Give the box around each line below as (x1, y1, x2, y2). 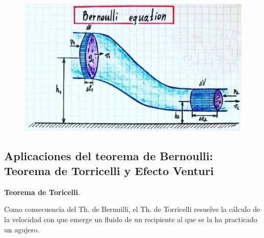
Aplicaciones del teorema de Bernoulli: (4, 147, 213, 163)
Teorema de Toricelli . (4, 186, 80, 197)
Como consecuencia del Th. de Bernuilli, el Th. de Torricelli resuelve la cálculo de (4, 204, 260, 214)
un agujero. (4, 224, 39, 234)
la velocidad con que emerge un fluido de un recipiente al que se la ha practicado (4, 213, 257, 224)
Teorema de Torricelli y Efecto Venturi (4, 162, 214, 178)
